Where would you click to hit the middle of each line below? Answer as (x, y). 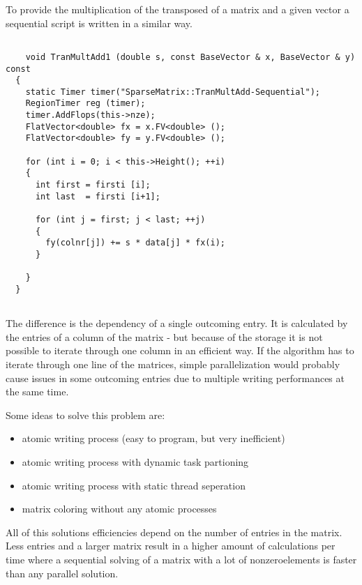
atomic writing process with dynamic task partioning (135, 462)
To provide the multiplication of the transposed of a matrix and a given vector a (178, 9)
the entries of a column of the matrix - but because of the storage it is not (164, 336)
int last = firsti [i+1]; (98, 196)
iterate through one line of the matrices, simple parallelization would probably (173, 364)
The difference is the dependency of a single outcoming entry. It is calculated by (177, 323)
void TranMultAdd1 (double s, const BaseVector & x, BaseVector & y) (190, 57)
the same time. (37, 392)
